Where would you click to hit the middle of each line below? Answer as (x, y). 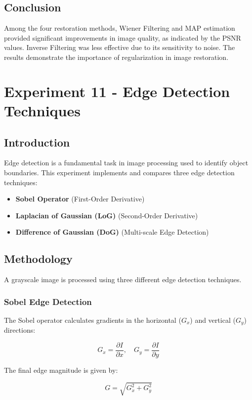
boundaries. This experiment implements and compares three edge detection (119, 172)
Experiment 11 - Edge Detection (117, 91)
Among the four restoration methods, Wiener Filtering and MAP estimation (120, 28)
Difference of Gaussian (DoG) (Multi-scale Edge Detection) (112, 232)
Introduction (37, 142)
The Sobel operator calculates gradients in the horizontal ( (93, 320)
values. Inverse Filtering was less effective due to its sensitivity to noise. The (120, 47)
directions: (20, 330)
